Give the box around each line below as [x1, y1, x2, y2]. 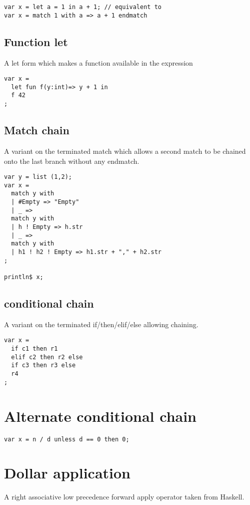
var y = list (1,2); [4, 173, 72, 181]
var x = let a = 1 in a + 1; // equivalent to [4, 4, 161, 11]
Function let [4, 34, 68, 49]
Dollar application [4, 462, 131, 483]
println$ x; [4, 274, 43, 281]
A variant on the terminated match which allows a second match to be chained [4, 145, 246, 156]
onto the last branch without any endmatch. [4, 155, 139, 166]
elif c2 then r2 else [11, 353, 83, 361]
